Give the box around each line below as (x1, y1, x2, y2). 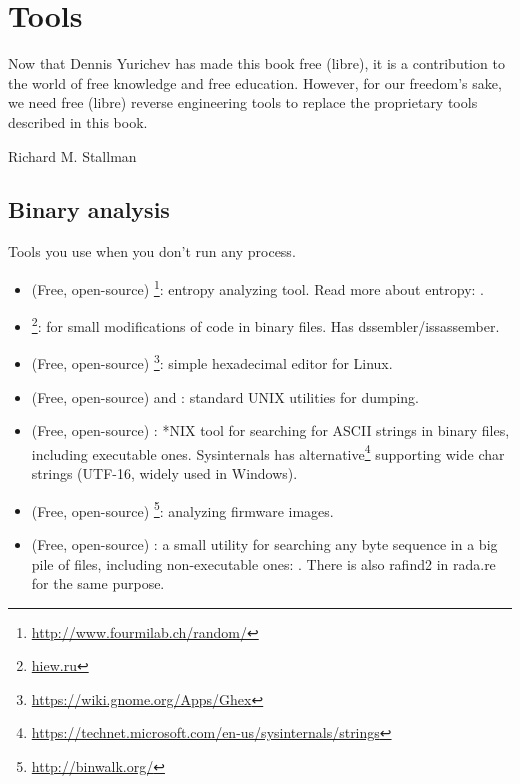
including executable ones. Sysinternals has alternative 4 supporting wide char (31, 440, 505, 464)
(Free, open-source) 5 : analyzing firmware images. (31, 497, 334, 521)
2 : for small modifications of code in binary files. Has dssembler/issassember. (31, 313, 500, 336)
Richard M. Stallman (8, 145, 137, 166)
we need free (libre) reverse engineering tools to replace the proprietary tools (8, 92, 478, 113)
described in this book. (8, 111, 148, 132)
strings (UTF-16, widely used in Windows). (31, 463, 298, 484)
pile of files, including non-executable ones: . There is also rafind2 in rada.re (31, 553, 496, 574)
